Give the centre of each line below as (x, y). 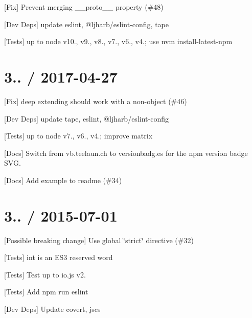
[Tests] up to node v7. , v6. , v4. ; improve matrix (78, 136)
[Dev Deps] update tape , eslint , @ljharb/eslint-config (86, 118)
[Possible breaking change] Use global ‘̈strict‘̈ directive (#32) (99, 240)
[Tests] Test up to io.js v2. (45, 274)
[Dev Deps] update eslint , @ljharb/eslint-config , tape (86, 24)
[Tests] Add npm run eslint (46, 292)
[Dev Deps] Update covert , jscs (52, 309)
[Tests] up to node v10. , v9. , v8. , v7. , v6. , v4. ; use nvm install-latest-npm (118, 41)
